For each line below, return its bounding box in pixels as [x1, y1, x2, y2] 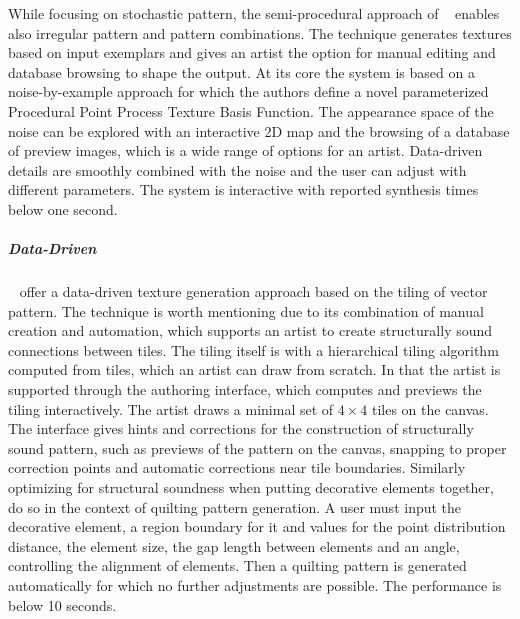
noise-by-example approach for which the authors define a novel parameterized [8, 81, 489, 102]
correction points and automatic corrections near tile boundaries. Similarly [8, 457, 466, 478]
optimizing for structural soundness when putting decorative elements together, [8, 477, 494, 498]
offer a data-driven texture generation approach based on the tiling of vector [19, 281, 488, 302]
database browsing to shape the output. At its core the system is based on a [8, 61, 475, 82]
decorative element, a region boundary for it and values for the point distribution [8, 516, 506, 537]
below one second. [8, 198, 118, 219]
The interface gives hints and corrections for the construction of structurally [8, 418, 474, 439]
